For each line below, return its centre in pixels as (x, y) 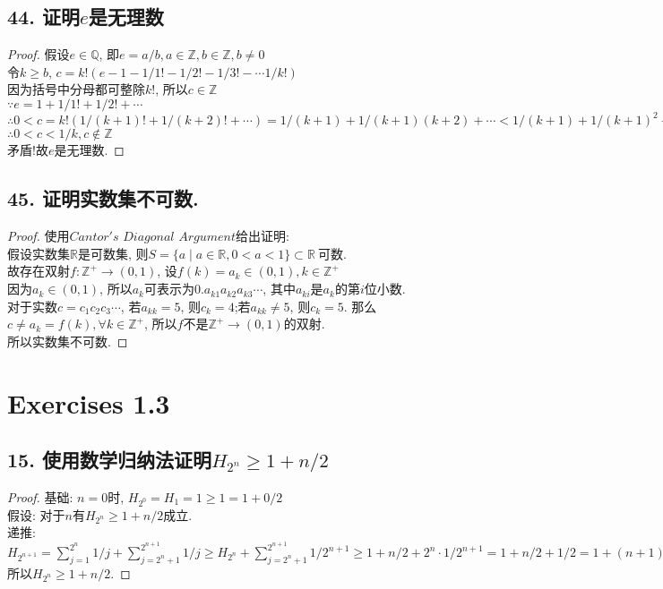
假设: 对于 (36, 514)
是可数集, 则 (113, 253)
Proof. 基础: (40, 497)
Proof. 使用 (39, 236)
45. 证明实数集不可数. (103, 198)
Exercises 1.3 (89, 402)
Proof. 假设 (39, 54)
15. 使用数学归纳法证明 (109, 460)
